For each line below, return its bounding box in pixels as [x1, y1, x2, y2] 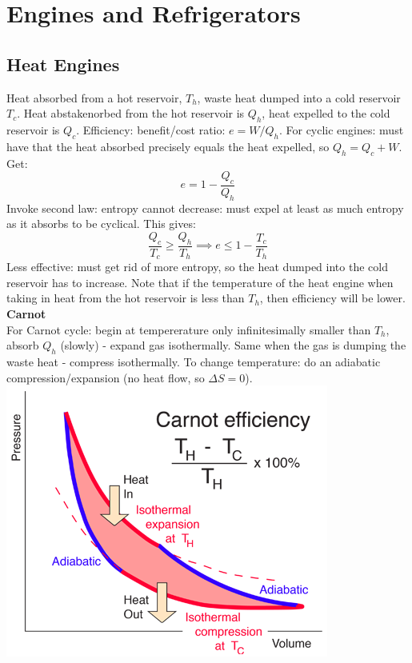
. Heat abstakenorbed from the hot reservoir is [17, 105, 245, 122]
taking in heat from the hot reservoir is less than [6, 290, 245, 306]
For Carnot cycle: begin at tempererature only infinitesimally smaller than [6, 321, 371, 337]
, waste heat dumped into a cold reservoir [197, 89, 401, 106]
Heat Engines [6, 51, 120, 76]
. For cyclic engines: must [278, 121, 404, 138]
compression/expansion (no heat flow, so [6, 369, 205, 385]
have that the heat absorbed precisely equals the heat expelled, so [6, 138, 330, 154]
